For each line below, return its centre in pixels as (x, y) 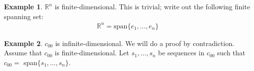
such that (231, 53)
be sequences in (181, 53)
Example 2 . (23, 43)
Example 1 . (23, 6)
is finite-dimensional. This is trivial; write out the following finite (152, 6)
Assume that (23, 53)
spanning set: (24, 16)
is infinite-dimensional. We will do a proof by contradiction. (145, 43)
